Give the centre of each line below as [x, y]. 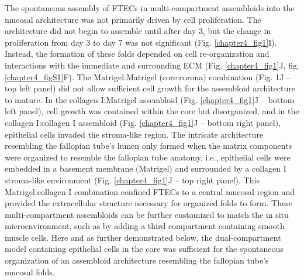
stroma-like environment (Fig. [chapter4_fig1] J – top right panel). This [132, 180]
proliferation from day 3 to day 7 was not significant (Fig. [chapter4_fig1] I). [141, 42]
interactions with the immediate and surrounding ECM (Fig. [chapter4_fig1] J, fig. [152, 65]
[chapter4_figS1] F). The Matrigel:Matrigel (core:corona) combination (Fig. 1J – [148, 76]
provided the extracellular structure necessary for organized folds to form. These [148, 203]
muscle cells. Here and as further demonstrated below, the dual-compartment [143, 237]
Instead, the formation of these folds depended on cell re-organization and [137, 54]
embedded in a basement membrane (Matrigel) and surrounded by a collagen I [146, 168]
